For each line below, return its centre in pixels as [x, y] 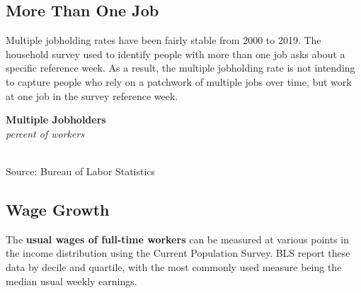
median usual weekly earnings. [71, 281]
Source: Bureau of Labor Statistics [81, 171]
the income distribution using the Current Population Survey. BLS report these [178, 253]
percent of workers [45, 133]
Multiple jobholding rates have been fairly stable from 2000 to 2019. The [164, 40]
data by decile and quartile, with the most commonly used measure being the [174, 266]
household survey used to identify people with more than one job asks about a [176, 54]
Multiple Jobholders [56, 120]
